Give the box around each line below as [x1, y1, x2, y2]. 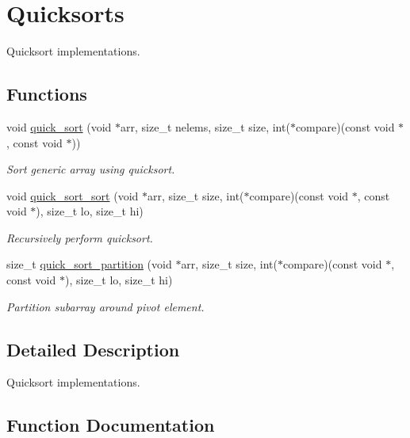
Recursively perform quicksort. [6, 229, 153, 246]
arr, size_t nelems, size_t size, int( [121, 118, 290, 135]
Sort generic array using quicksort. [6, 161, 175, 177]
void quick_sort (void [6, 118, 112, 135]
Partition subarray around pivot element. [6, 298, 205, 314]
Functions [6, 82, 87, 106]
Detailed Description [6, 337, 180, 361]
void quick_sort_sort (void [6, 187, 139, 204]
